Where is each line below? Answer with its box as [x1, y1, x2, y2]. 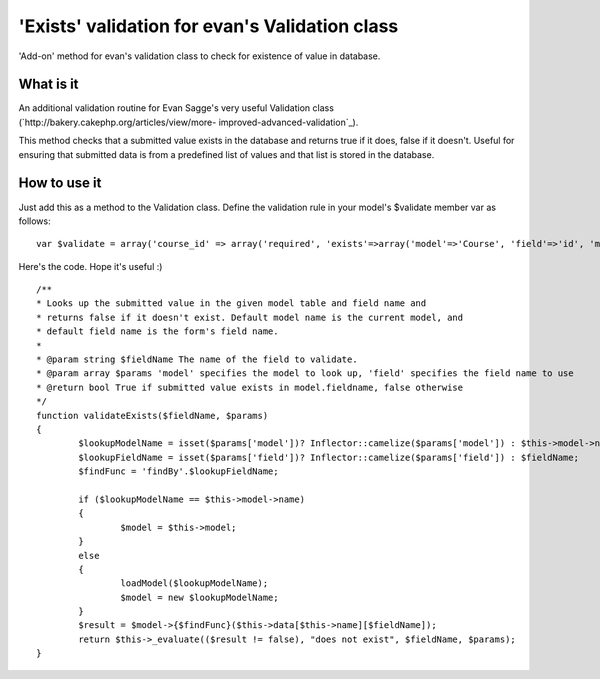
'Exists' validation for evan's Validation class [18, 15, 399, 37]
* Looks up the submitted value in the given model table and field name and [36, 298, 427, 309]
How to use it [18, 175, 102, 192]
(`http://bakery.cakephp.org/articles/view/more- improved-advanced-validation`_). [18, 116, 359, 128]
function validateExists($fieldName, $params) [36, 410, 269, 421]
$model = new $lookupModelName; [120, 591, 279, 603]
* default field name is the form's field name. [36, 326, 279, 337]
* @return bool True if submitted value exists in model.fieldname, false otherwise [36, 381, 464, 393]
